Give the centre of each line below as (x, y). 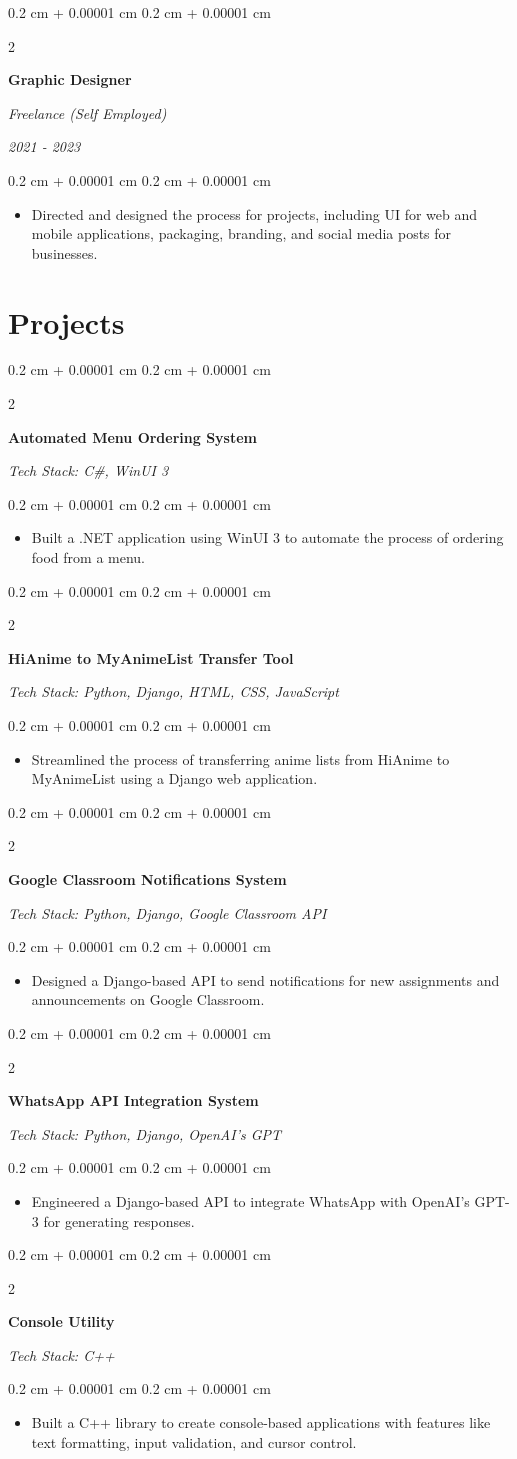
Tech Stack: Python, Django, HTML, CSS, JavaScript (173, 691)
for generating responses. (119, 1220)
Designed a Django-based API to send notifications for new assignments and (265, 979)
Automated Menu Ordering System (132, 436)
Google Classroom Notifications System (147, 878)
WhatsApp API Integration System (133, 1100)
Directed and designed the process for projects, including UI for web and (254, 213)
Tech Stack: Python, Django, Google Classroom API (167, 912)
